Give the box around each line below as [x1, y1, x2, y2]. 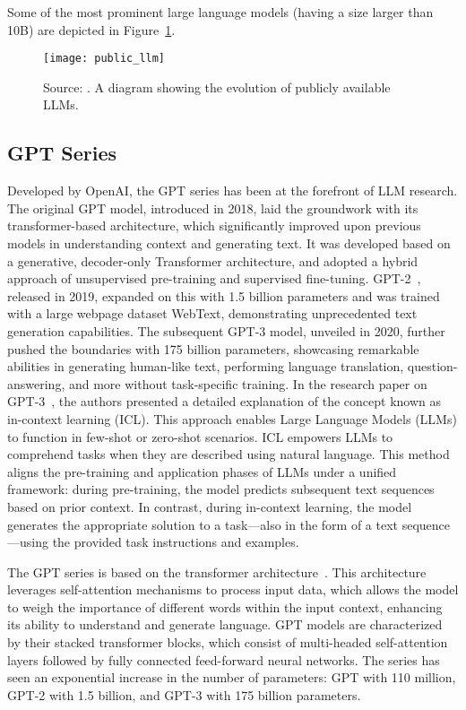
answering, [7, 374, 65, 393]
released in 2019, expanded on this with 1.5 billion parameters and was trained [7, 286, 440, 305]
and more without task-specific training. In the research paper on [68, 374, 427, 393]
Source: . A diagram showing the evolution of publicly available [43, 77, 391, 96]
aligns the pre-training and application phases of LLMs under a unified [7, 462, 397, 481]
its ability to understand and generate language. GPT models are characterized [7, 615, 443, 634]
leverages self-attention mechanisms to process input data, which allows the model [7, 580, 459, 599]
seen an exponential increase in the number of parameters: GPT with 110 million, [7, 668, 456, 687]
